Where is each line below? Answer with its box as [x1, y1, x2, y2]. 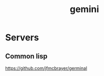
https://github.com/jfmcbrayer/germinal [5, 65, 87, 71]
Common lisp [5, 52, 48, 60]
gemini [69, 4, 99, 15]
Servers [5, 32, 39, 43]
